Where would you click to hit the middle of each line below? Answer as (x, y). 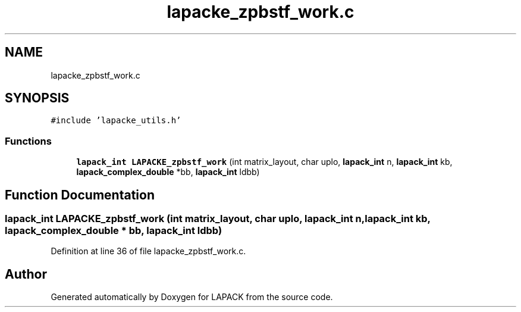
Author (26, 274)
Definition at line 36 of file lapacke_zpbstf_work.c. (148, 251)
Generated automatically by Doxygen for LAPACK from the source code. (192, 297)
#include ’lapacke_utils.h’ (116, 121)
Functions (28, 141)
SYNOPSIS (37, 98)
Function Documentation (80, 195)
